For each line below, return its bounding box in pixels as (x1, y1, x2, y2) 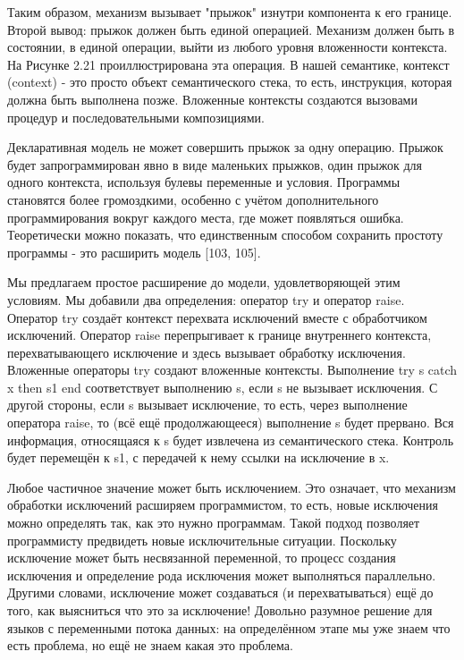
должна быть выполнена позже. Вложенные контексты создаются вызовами (7, 89, 418, 108)
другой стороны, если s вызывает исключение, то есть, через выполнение (7, 395, 408, 414)
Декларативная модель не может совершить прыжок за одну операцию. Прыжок (7, 138, 443, 157)
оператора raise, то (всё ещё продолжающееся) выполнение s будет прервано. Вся (7, 413, 454, 432)
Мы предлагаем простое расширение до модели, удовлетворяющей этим (7, 273, 401, 292)
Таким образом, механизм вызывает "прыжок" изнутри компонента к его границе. (7, 3, 452, 21)
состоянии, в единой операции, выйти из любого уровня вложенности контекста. (7, 38, 448, 56)
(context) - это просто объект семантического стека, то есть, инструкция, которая (7, 72, 452, 91)
